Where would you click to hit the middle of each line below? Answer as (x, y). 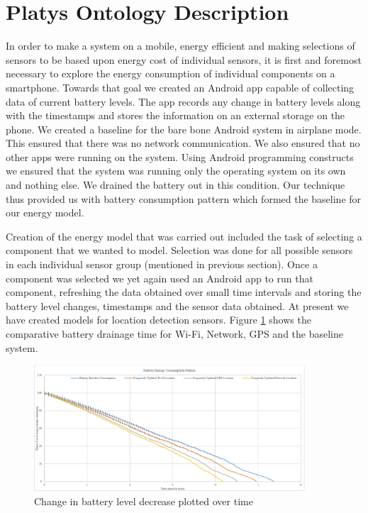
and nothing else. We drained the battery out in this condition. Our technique (175, 185)
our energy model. (45, 213)
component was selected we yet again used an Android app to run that (160, 278)
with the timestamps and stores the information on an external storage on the (175, 115)
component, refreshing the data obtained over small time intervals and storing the (184, 292)
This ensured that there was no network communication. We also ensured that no (183, 143)
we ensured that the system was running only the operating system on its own (176, 171)
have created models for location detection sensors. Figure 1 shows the (158, 320)
